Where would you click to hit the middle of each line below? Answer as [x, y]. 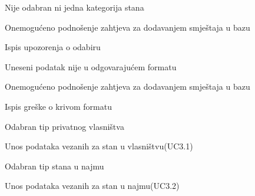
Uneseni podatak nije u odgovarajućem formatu [91, 66]
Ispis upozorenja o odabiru [53, 47]
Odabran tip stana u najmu [54, 166]
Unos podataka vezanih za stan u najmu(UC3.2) [92, 186]
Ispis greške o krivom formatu [58, 106]
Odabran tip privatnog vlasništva [64, 126]
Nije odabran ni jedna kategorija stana [74, 7]
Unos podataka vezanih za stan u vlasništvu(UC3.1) [99, 146]
